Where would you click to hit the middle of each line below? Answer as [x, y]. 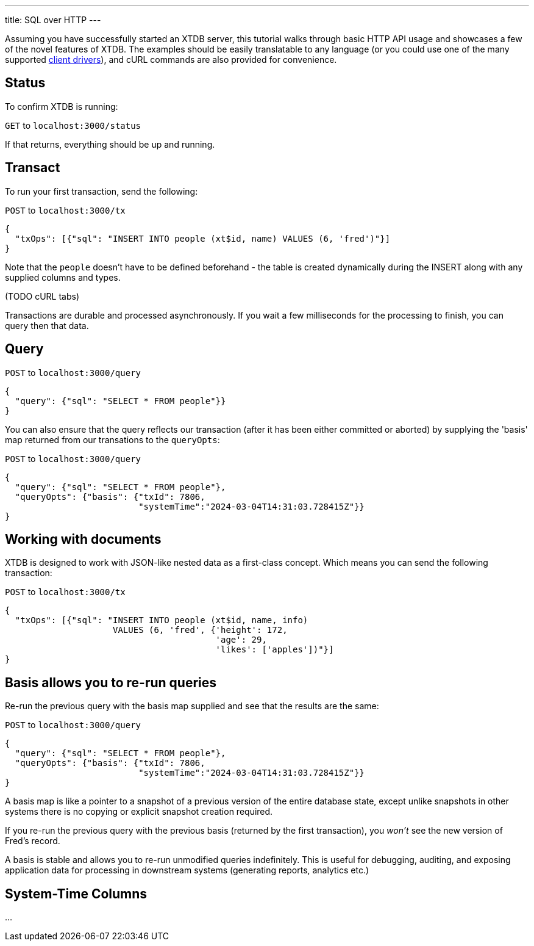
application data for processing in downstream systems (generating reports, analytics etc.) [187, 870]
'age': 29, [241, 640]
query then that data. [47, 325]
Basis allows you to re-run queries [111, 682]
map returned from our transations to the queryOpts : [112, 439]
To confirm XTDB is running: [62, 106]
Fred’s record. [33, 841]
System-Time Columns [76, 894]
